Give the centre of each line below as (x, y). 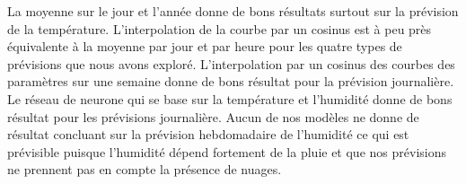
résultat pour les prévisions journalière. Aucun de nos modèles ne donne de (213, 116)
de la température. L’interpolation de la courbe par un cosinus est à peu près (220, 28)
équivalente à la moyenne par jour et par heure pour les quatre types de (205, 46)
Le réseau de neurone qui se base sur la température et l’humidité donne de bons (230, 98)
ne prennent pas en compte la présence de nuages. (145, 169)
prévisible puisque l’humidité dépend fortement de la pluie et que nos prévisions (227, 151)
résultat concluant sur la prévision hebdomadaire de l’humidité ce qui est (208, 134)
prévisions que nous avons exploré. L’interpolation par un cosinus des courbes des (231, 63)
